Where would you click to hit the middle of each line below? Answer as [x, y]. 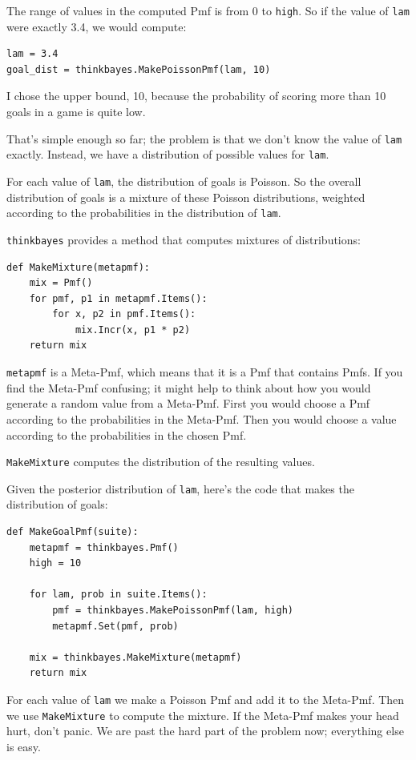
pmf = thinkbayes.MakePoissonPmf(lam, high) [173, 610]
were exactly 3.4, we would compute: [97, 26]
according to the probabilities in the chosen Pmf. [127, 434]
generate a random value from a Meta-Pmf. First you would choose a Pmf [188, 403]
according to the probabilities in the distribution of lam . [144, 213]
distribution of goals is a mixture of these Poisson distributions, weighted [186, 197]
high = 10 [55, 563]
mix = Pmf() [61, 283]
